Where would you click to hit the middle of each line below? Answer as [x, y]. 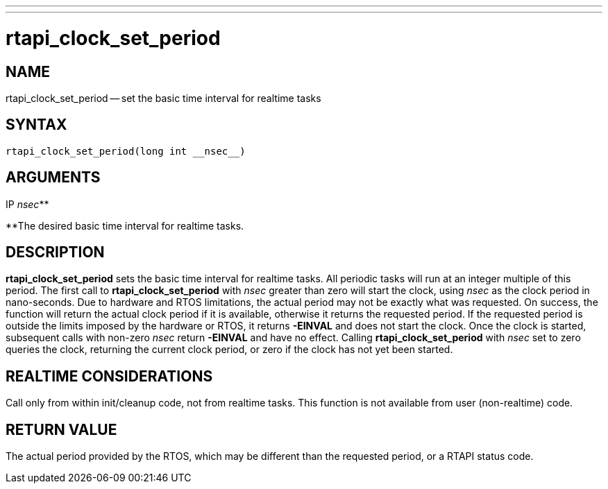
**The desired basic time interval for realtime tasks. [125, 225]
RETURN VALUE [61, 429]
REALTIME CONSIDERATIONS [109, 376]
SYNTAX [36, 125]
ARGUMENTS [53, 178]
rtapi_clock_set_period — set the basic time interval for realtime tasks [163, 98]
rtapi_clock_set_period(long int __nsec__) [126, 151]
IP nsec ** [27, 204]
